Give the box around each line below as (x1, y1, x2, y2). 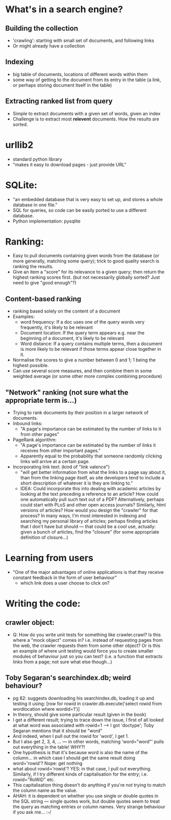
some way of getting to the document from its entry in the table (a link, (12, 77, 161, 83)
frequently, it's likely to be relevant (20, 324, 93, 330)
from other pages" (20, 431, 60, 438)
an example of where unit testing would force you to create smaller (12, 648, 154, 654)
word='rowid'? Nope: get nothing (12, 760, 83, 766)
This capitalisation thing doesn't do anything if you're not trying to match (12, 782, 166, 788)
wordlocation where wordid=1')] (12, 706, 80, 712)
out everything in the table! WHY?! (12, 744, 85, 750)
